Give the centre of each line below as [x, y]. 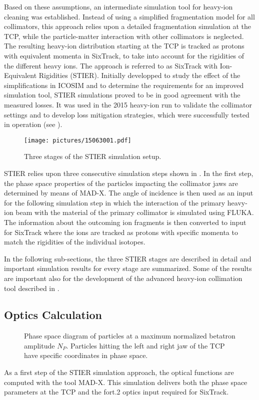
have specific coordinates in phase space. [86, 355]
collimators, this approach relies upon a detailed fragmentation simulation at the [127, 26]
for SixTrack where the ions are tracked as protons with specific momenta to [121, 232]
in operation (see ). [33, 124]
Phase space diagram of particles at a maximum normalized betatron [130, 336]
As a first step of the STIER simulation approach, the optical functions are [119, 372]
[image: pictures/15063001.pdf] [78, 140]
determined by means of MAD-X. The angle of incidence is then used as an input [129, 193]
